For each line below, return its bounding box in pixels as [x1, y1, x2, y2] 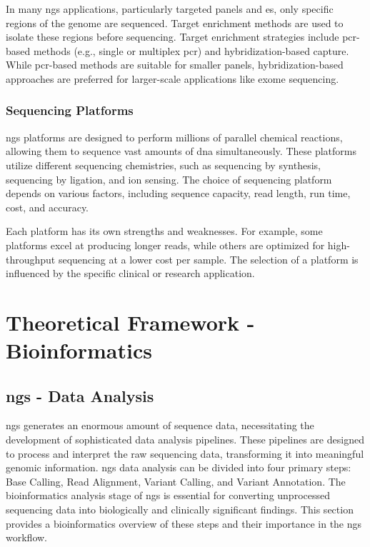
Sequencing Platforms [6, 101, 134, 119]
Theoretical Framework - [6, 307, 255, 336]
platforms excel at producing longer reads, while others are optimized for [6, 237, 325, 252]
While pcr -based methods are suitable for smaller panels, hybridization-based [6, 57, 344, 72]
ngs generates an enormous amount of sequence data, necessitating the [6, 418, 314, 433]
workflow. [6, 530, 47, 545]
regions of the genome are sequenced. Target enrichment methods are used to [6, 15, 344, 30]
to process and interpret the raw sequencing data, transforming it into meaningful [6, 446, 364, 461]
